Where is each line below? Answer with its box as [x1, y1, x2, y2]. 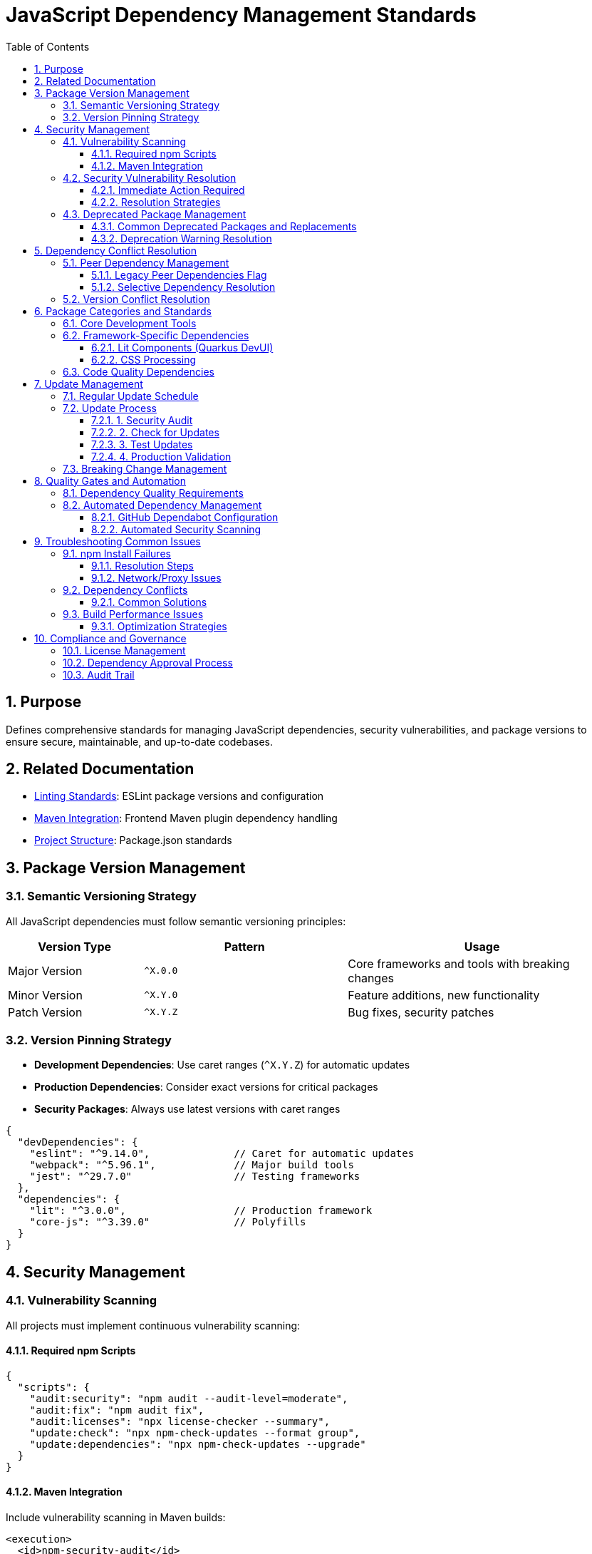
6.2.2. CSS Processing [91, 353, 197, 366]
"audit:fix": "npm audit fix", [29, 1404, 204, 1416]
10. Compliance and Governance [34, 632, 187, 644]
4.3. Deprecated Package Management [63, 207, 246, 220]
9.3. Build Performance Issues [63, 607, 204, 620]
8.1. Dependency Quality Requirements [63, 486, 244, 499]
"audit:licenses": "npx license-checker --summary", [29, 1415, 331, 1427]
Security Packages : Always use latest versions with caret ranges [34, 1103, 341, 1116]
